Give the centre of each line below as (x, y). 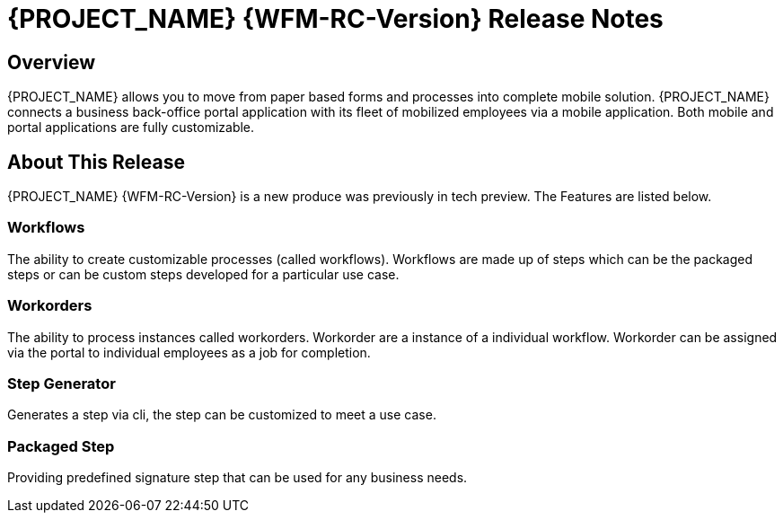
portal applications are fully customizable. (131, 128)
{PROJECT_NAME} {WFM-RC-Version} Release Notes (335, 19)
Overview (52, 62)
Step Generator (62, 383)
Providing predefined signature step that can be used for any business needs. (238, 478)
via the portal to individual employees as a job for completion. (189, 352)
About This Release (96, 162)
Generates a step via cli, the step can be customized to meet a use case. (222, 415)
